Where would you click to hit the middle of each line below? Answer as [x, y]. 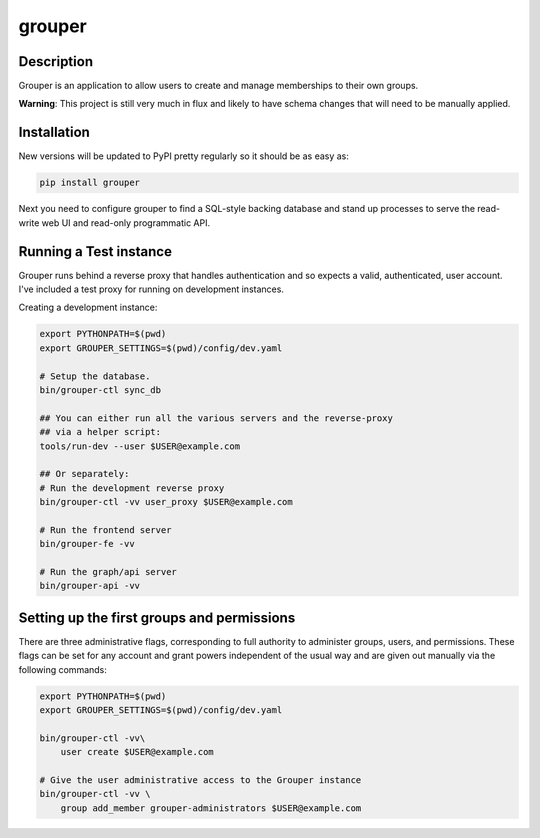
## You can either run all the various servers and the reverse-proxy [216, 418]
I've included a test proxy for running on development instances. [151, 289]
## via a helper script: [100, 432]
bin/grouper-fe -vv [87, 544]
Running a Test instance [95, 251]
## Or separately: [84, 474]
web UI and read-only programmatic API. [125, 222]
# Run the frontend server [105, 529]
